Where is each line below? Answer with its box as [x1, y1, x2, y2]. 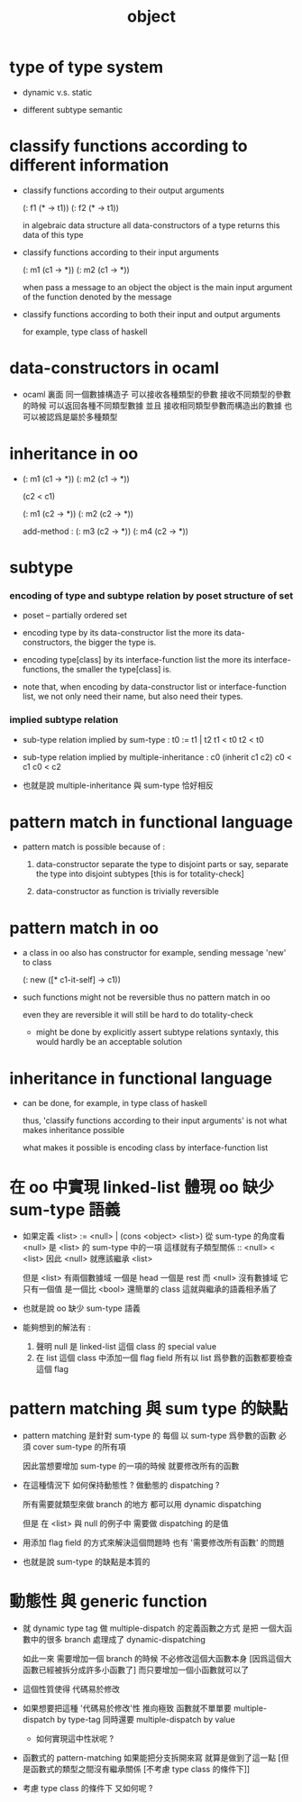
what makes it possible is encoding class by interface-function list [22, 1142, 269, 1153]
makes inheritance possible [22, 1125, 124, 1136]
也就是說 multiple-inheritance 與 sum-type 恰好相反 [22, 780, 214, 791]
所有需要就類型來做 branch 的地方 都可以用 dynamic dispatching [22, 1499, 261, 1510]
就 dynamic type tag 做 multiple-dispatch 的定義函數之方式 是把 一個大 [22, 1623, 285, 1633]
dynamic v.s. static [22, 87, 93, 97]
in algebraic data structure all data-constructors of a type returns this [22, 219, 280, 231]
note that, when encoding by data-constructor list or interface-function [22, 681, 287, 692]
